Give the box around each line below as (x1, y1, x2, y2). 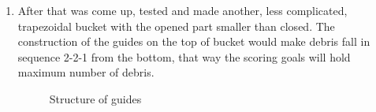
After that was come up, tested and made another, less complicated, (17, 2, 348, 18)
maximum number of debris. (17, 64, 154, 80)
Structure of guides (49, 90, 142, 106)
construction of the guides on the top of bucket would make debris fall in (17, 33, 370, 50)
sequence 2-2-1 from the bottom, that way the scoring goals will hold (17, 48, 351, 65)
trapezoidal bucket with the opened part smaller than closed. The (17, 17, 335, 34)
